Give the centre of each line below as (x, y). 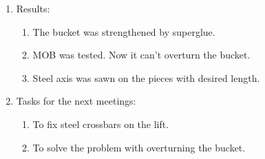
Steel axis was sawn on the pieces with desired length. (146, 77)
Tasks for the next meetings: (76, 101)
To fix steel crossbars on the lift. (101, 124)
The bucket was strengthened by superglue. (124, 31)
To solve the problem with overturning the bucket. (139, 147)
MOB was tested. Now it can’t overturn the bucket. (141, 55)
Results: (33, 8)
